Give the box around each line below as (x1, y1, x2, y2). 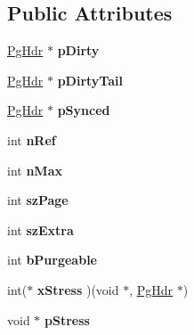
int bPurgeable (7, 250, 97, 269)
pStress (44, 310, 90, 329)
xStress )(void (36, 280, 119, 298)
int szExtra (7, 220, 74, 239)
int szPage (7, 191, 69, 209)
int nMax (7, 160, 62, 179)
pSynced (57, 101, 110, 119)
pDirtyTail (57, 70, 123, 89)
